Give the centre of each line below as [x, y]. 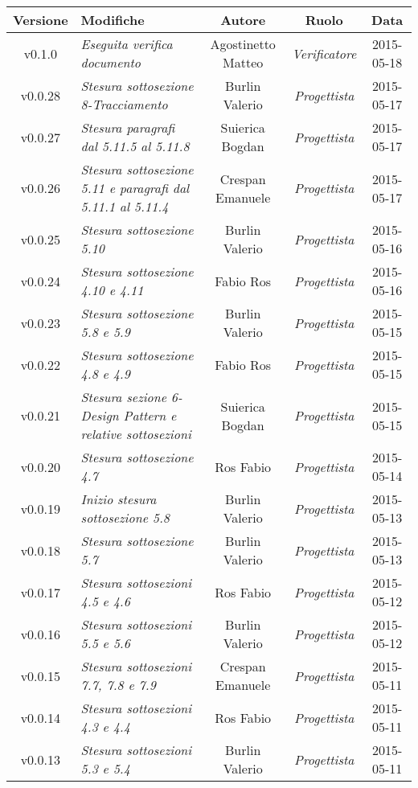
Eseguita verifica [127, 44]
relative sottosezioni [136, 434]
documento [111, 62]
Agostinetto [243, 44]
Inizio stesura [119, 499]
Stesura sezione [124, 397]
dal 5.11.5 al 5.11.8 [135, 146]
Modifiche [113, 20]
